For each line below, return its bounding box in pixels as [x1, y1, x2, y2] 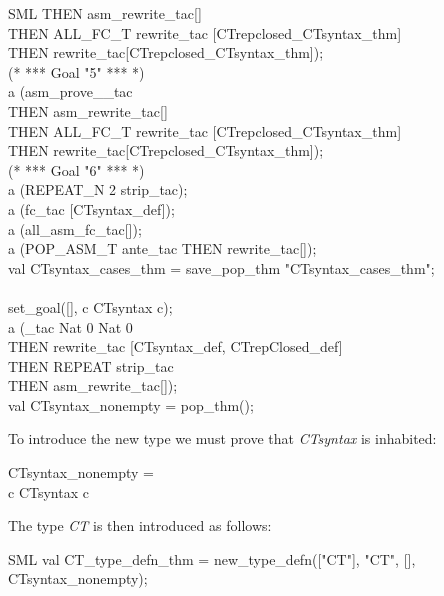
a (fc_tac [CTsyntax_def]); [8, 198, 175, 219]
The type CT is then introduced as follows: [8, 515, 272, 536]
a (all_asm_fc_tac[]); [8, 218, 142, 239]
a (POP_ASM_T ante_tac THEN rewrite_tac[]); [8, 238, 317, 259]
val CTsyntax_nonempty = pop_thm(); [8, 394, 254, 415]
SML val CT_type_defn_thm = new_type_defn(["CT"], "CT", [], [8, 548, 416, 569]
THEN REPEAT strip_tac [8, 355, 174, 376]
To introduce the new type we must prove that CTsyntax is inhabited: [8, 428, 437, 449]
